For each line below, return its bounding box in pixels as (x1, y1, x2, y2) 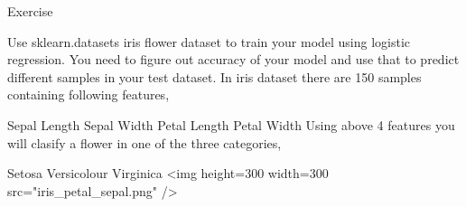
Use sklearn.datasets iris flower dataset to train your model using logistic (7, 32, 411, 51)
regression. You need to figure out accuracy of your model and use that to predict (7, 50, 460, 69)
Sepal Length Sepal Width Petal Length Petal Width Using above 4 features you (7, 115, 455, 134)
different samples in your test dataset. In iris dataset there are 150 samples (7, 67, 422, 86)
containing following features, (7, 85, 170, 104)
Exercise (7, 2, 53, 20)
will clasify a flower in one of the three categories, (7, 133, 282, 152)
